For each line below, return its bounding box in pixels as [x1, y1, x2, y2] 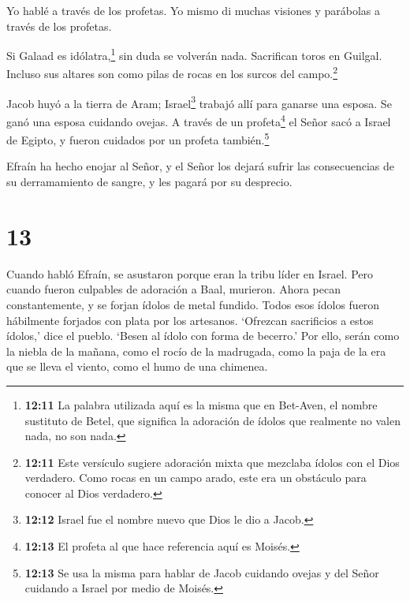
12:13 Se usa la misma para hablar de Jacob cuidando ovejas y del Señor [24, 564, 379, 580]
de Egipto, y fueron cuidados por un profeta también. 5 [6, 129, 270, 147]
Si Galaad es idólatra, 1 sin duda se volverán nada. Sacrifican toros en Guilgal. [6, 45, 382, 63]
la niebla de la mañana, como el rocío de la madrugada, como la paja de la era [6, 342, 386, 359]
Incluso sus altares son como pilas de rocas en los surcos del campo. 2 [6, 63, 338, 82]
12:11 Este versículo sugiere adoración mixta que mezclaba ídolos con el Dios [24, 454, 400, 470]
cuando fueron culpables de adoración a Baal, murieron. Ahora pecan [6, 281, 341, 297]
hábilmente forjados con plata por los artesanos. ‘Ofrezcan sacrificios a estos [6, 312, 374, 328]
